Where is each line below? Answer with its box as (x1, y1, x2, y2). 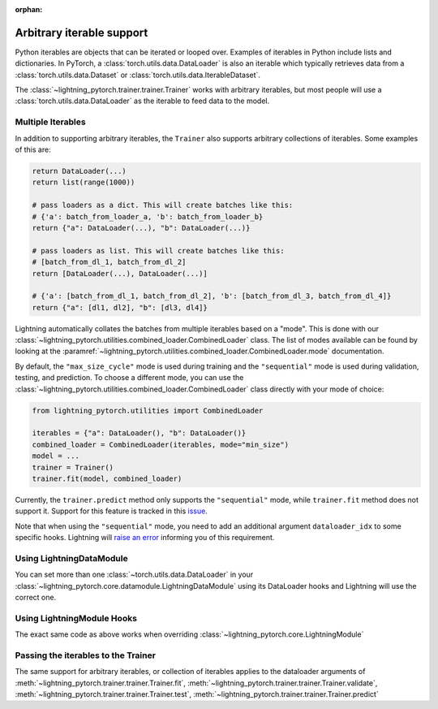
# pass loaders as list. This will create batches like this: (32, 246, 285, 255)
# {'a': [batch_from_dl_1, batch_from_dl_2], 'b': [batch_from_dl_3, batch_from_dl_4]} (32, 292, 392, 300)
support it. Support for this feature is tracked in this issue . (15, 506, 208, 516)
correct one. (15, 593, 57, 603)
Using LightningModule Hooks (15, 612, 138, 624)
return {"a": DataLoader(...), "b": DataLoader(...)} (32, 223, 251, 232)
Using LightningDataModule (15, 552, 129, 564)
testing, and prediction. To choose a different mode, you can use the (15, 373, 244, 383)
